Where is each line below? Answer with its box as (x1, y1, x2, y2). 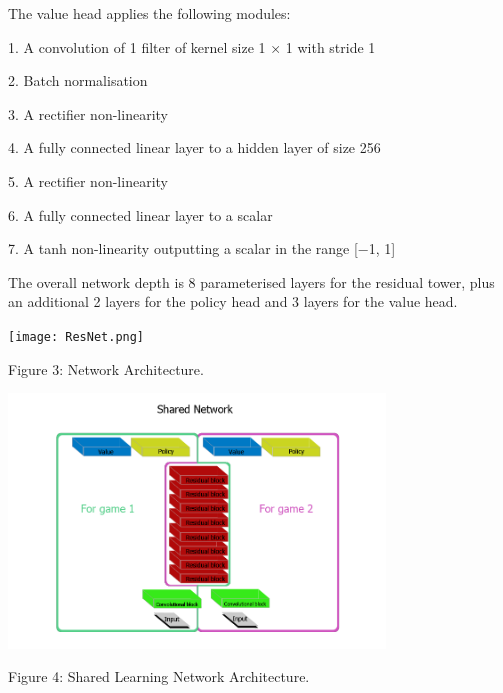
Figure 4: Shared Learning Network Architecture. (8, 666, 310, 687)
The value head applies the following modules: (8, 3, 291, 23)
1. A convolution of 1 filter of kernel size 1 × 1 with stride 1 (8, 36, 376, 57)
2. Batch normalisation (8, 70, 148, 91)
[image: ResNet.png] (8, 329, 145, 344)
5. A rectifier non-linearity (8, 170, 168, 191)
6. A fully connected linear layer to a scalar (8, 204, 273, 225)
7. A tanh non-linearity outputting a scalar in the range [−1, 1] (8, 238, 396, 259)
